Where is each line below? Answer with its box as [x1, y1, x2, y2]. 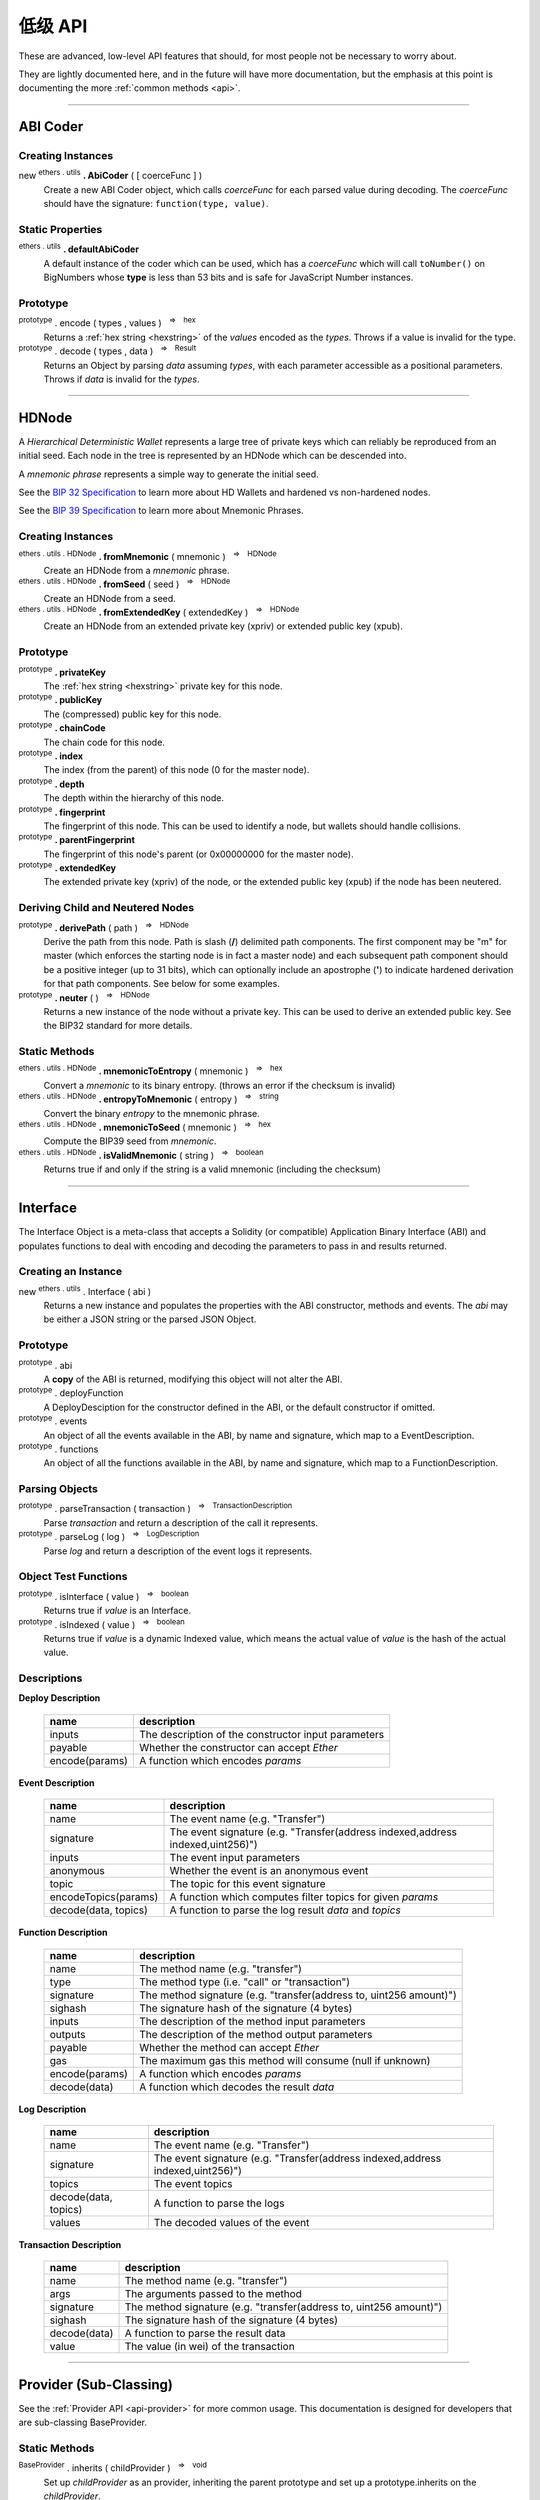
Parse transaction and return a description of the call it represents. [43, 1516, 319, 1529]
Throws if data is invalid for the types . [43, 373, 200, 385]
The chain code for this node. [43, 736, 165, 748]
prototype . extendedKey [18, 860, 117, 874]
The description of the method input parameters [138, 2014, 366, 2028]
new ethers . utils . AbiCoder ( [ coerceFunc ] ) [18, 168, 203, 182]
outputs [49, 2027, 86, 2041]
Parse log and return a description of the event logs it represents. [43, 1545, 313, 1557]
